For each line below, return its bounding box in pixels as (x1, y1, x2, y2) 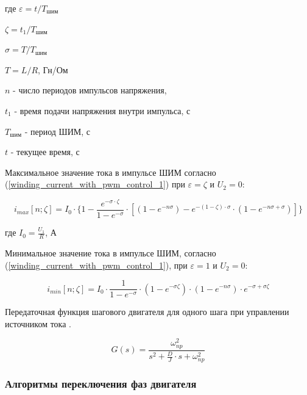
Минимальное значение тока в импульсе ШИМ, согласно (5, 246, 216, 259)
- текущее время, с (10, 145, 80, 158)
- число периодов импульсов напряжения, (13, 84, 167, 96)
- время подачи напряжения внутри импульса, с (14, 104, 191, 117)
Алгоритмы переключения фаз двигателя (5, 375, 197, 391)
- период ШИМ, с (24, 125, 90, 137)
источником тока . (5, 317, 71, 330)
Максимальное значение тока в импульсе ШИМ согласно (5, 165, 216, 178)
